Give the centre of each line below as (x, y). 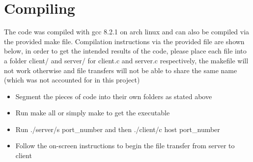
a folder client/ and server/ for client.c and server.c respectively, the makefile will (126, 60)
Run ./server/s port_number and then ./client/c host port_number (118, 129)
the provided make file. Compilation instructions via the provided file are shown (124, 41)
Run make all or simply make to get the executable (93, 113)
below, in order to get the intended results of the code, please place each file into (125, 51)
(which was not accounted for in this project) (72, 80)
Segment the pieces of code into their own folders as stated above (114, 96)
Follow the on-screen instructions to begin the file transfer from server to (125, 146)
